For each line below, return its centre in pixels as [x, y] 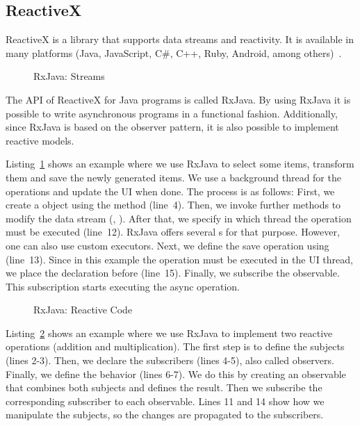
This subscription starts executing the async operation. [123, 286]
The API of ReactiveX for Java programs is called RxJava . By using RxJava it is [178, 99]
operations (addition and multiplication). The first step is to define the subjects [175, 346]
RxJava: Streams [69, 76]
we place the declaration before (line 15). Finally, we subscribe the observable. [173, 273]
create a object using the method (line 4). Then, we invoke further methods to [173, 205]
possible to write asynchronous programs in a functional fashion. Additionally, [172, 113]
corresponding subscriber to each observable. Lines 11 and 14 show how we [165, 401]
